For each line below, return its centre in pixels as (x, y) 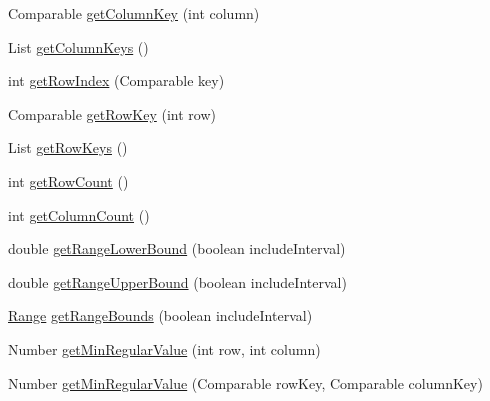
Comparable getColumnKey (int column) (134, 13)
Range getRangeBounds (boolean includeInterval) (160, 315)
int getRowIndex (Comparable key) (116, 80)
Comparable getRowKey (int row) (112, 113)
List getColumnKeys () (78, 46)
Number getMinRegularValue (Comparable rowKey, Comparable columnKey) (245, 382)
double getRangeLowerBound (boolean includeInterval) (177, 248)
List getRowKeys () (68, 147)
